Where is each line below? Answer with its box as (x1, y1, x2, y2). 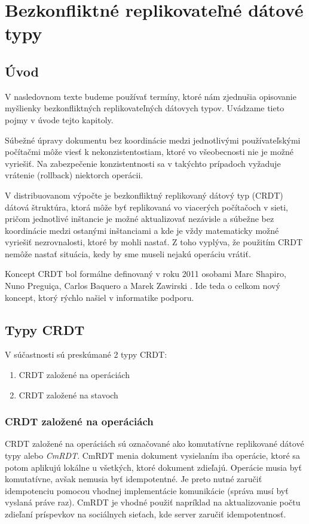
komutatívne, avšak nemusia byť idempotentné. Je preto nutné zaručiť (5, 473, 262, 485)
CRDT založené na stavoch (19, 388, 118, 401)
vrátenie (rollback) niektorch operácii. (5, 169, 143, 181)
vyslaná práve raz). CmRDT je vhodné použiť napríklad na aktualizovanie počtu (5, 496, 301, 508)
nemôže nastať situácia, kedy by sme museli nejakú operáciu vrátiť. (5, 247, 251, 260)
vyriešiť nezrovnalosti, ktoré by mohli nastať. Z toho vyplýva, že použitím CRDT (5, 236, 303, 248)
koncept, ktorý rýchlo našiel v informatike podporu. (5, 291, 194, 303)
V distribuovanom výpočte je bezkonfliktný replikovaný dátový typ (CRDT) (5, 188, 283, 201)
